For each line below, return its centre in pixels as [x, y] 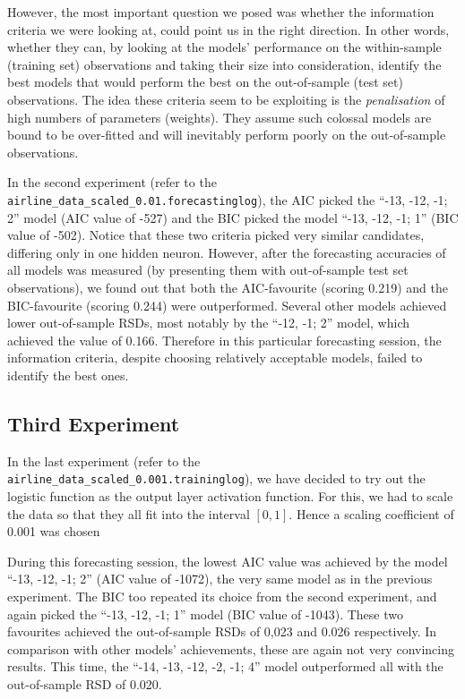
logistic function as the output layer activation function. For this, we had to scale [230, 495]
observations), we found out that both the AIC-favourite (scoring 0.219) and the [228, 287]
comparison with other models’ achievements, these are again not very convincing [231, 648]
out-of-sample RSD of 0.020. [85, 683]
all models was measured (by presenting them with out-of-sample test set [208, 270]
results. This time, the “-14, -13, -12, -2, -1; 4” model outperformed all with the [225, 666]
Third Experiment [94, 423]
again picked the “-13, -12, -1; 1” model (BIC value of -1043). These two [205, 614]
